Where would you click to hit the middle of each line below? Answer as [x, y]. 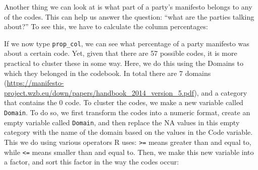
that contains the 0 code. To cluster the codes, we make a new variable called [124, 102]
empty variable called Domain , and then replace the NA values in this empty [122, 122]
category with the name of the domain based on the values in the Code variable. [128, 132]
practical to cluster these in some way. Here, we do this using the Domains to [124, 63]
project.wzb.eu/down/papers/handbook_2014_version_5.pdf [99, 92]
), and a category [221, 92]
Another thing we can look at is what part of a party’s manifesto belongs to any [128, 7]
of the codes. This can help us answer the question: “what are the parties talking [129, 16]
